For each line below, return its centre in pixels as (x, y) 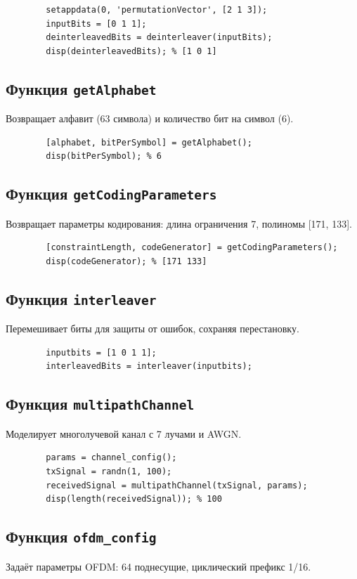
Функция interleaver (81, 298)
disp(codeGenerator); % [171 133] (126, 261)
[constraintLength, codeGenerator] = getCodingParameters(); (192, 248)
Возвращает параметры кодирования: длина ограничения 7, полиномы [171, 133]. (179, 223)
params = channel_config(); (111, 458)
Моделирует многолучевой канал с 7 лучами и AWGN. (124, 433)
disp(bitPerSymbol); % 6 (104, 156)
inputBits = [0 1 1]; (96, 24)
